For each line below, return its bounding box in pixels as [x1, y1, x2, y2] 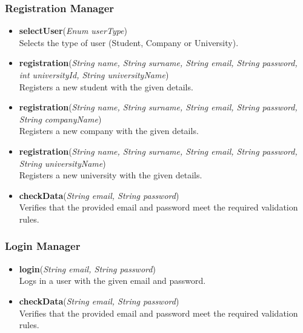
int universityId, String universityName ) [19, 69, 169, 81]
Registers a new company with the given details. [19, 124, 199, 137]
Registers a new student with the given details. [19, 80, 193, 93]
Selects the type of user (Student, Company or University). [19, 36, 239, 49]
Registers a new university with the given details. [19, 169, 202, 181]
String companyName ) [19, 112, 102, 125]
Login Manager [5, 238, 81, 254]
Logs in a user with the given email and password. [19, 274, 206, 287]
